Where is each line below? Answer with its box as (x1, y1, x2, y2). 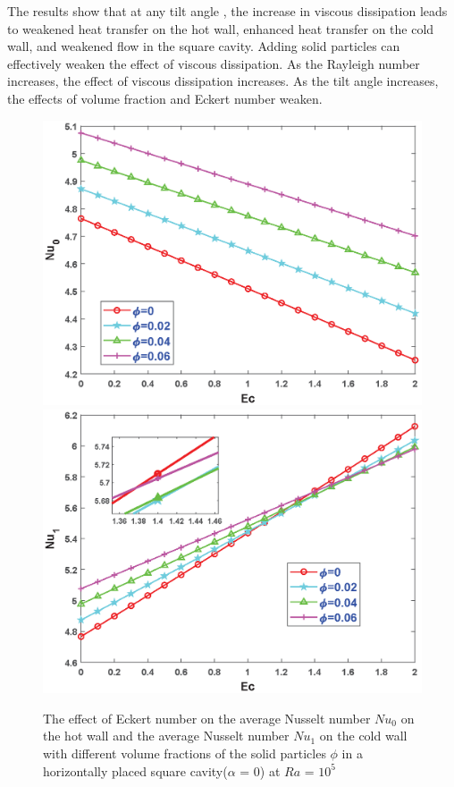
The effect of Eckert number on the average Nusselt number (43, 708, 371, 727)
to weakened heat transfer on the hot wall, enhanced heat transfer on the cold (7, 19, 434, 38)
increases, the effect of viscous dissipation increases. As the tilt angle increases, (7, 72, 439, 90)
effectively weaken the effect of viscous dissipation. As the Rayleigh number (7, 54, 420, 72)
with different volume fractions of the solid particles (43, 743, 326, 762)
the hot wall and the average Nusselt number (43, 726, 290, 745)
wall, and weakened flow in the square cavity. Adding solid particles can (7, 37, 400, 55)
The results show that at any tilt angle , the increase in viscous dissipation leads (7, 2, 448, 20)
